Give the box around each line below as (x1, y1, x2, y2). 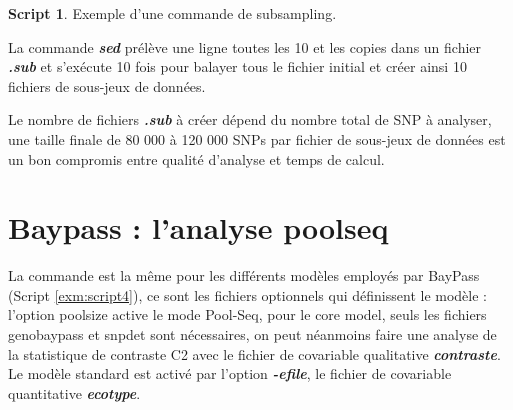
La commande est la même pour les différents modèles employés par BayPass (8, 265, 480, 286)
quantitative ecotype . (8, 382, 141, 403)
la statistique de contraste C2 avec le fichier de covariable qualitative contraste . (8, 343, 501, 364)
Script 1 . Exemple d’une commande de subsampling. (8, 3, 337, 23)
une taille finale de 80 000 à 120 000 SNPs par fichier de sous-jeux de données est (8, 128, 506, 149)
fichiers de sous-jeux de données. (8, 75, 206, 96)
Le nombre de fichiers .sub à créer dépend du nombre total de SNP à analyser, (8, 109, 492, 130)
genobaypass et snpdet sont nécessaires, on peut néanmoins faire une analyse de (8, 324, 497, 345)
